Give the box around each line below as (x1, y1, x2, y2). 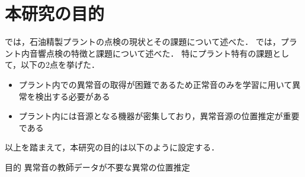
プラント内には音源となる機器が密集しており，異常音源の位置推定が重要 (18, 110, 300, 122)
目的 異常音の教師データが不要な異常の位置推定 (5, 160, 190, 173)
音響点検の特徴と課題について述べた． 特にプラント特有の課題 (29, 47, 273, 59)
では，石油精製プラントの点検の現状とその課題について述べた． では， (5, 35, 281, 48)
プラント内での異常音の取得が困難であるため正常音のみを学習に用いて (18, 78, 293, 90)
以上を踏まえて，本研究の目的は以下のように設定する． (5, 141, 220, 153)
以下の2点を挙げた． (21, 58, 100, 71)
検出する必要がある (35, 90, 110, 102)
